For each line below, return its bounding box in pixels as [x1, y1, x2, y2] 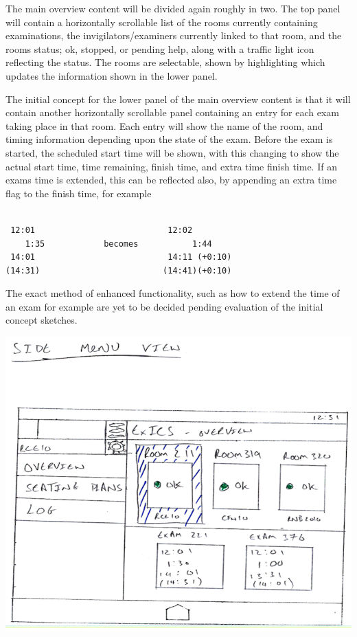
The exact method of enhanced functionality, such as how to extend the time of [5, 286, 340, 300]
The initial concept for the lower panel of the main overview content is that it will [5, 91, 351, 106]
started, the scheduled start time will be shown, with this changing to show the [5, 145, 339, 159]
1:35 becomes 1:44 [25, 238, 212, 249]
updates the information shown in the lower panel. [5, 68, 218, 82]
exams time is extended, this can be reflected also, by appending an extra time [5, 172, 337, 187]
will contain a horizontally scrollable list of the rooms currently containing [5, 14, 318, 29]
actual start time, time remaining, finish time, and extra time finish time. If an [5, 159, 337, 173]
